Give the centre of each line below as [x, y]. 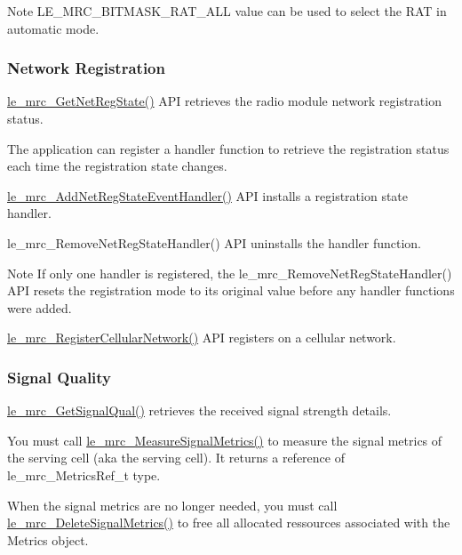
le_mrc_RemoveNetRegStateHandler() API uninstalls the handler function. [214, 242]
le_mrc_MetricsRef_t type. [84, 475]
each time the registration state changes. [117, 166]
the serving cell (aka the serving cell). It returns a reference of [176, 458]
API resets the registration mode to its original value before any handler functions [231, 290]
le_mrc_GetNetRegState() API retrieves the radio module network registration [224, 101]
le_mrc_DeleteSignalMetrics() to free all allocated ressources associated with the [229, 523]
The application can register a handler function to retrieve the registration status [228, 148]
